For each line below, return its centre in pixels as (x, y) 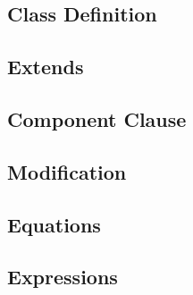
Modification (67, 171)
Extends (46, 67)
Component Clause (97, 118)
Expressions (63, 277)
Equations (54, 224)
